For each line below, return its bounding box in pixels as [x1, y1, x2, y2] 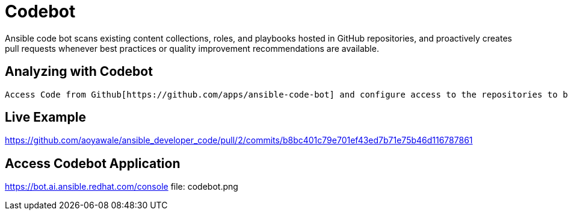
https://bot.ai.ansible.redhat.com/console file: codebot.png [5, 181, 238, 192]
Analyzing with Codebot [5, 64, 153, 79]
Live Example [5, 110, 86, 125]
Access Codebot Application [5, 155, 181, 171]
